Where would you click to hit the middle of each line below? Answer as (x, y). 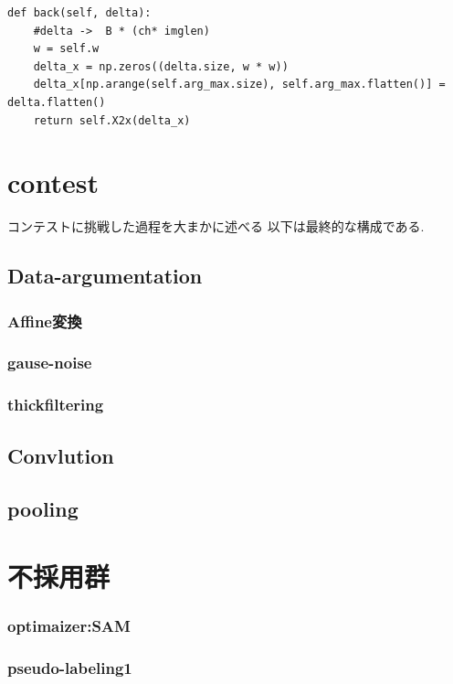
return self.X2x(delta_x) (112, 120)
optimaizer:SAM (69, 626)
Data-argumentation (105, 276)
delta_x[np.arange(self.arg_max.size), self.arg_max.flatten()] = (239, 85)
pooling (43, 509)
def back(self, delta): (79, 13)
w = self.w (66, 49)
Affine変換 (45, 321)
